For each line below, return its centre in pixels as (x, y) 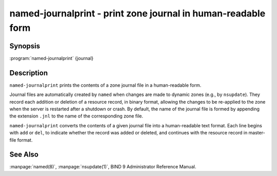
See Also (24, 155)
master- (257, 133)
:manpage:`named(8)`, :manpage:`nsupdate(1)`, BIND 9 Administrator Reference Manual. (103, 167)
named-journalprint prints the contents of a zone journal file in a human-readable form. (105, 85)
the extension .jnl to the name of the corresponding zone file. (76, 116)
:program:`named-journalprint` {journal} (52, 58)
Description (29, 73)
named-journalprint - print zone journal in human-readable (137, 13)
